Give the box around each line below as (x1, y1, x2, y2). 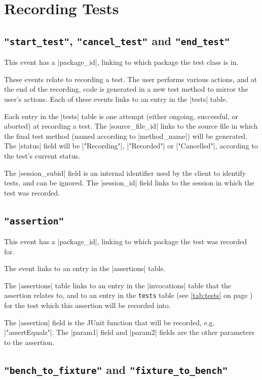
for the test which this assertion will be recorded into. (4, 300, 171, 311)
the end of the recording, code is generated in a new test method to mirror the (4, 84, 248, 94)
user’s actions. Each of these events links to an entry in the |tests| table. (4, 93, 228, 104)
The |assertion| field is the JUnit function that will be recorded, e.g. (4, 317, 215, 327)
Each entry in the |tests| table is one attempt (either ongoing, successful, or (4, 110, 238, 121)
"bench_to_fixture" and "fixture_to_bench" (4, 361, 228, 377)
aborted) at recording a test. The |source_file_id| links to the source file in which (4, 121, 258, 131)
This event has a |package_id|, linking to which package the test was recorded (4, 236, 247, 247)
